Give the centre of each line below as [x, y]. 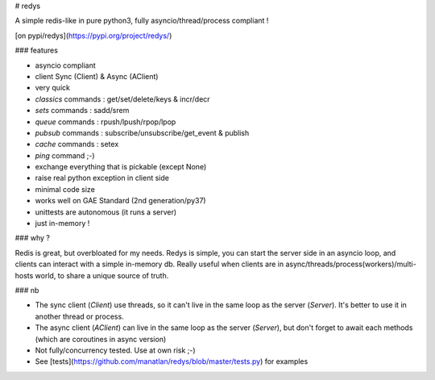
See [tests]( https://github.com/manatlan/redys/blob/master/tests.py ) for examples [172, 361]
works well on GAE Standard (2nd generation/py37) [120, 201]
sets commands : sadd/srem [82, 111]
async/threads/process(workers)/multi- [351, 264]
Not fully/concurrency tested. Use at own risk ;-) [116, 350]
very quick [52, 88]
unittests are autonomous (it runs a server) [106, 212]
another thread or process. [79, 316]
